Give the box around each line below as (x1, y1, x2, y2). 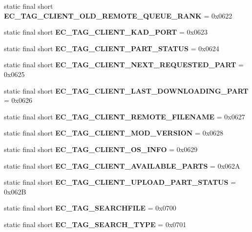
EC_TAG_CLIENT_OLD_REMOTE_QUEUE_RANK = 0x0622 (4, 10, 232, 20)
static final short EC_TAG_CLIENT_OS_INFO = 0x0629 (4, 144, 198, 154)
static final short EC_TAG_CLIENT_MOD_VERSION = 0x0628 (4, 128, 224, 138)
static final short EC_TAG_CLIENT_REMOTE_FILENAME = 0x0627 (4, 111, 245, 121)
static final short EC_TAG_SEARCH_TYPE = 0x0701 (4, 219, 187, 229)
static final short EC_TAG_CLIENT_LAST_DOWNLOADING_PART (4, 85, 249, 96)
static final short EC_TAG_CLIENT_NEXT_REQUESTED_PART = (4, 59, 244, 70)
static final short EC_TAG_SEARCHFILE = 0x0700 (4, 203, 176, 213)
